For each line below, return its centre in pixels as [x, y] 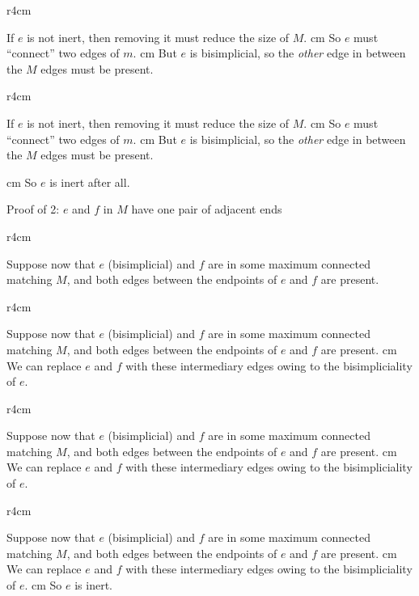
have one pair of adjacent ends [207, 209]
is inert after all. [90, 182]
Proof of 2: [33, 209]
